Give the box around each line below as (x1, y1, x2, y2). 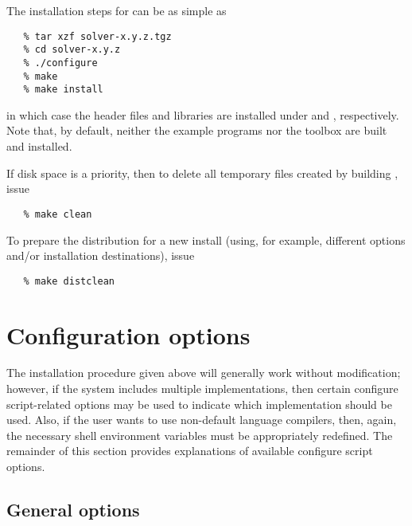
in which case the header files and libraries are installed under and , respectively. (6, 106, 399, 123)
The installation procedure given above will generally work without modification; (6, 364, 401, 381)
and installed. (6, 138, 72, 155)
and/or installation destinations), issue (6, 247, 195, 264)
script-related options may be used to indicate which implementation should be (6, 395, 392, 412)
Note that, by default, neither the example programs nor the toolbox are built (6, 122, 387, 139)
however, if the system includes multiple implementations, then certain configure (6, 380, 398, 397)
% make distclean (23, 275, 115, 287)
